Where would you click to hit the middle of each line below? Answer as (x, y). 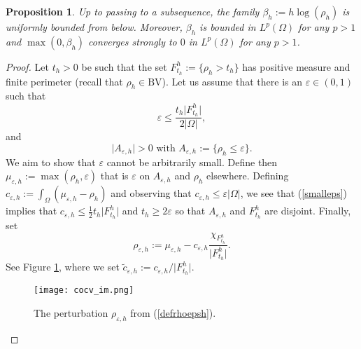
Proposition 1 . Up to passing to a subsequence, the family (133, 11)
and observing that (151, 193)
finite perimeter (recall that (64, 81)
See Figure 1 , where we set (63, 267)
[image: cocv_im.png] (84, 290)
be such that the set (124, 66)
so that (190, 211)
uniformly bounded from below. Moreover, (94, 27)
